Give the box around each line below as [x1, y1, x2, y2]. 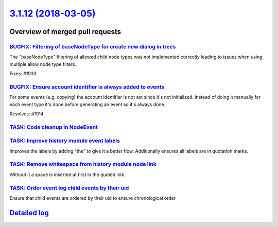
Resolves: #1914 [9, 111, 44, 117]
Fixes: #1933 [9, 71, 37, 77]
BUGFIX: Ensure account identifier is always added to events [9, 83, 165, 90]
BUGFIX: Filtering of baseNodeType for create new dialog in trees [9, 43, 176, 50]
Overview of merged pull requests [9, 27, 121, 36]
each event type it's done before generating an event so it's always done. [9, 101, 166, 108]
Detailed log [9, 208, 49, 217]
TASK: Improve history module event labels [9, 137, 120, 144]
